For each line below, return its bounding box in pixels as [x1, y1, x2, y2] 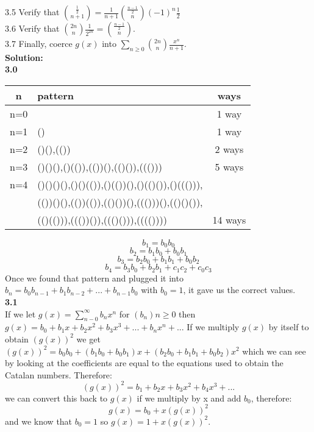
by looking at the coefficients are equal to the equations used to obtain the [5, 356, 284, 369]
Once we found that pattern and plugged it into [5, 271, 184, 284]
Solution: [5, 51, 43, 63]
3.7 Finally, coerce [5, 37, 73, 49]
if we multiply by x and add [137, 391, 241, 404]
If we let [5, 307, 36, 320]
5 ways [215, 159, 244, 174]
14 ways [212, 212, 246, 227]
